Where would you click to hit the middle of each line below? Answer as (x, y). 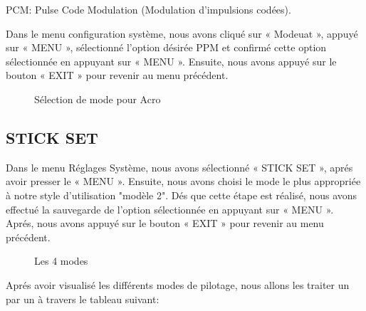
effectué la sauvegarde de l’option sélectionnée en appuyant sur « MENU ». (170, 209)
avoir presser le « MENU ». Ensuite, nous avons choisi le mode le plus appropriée (183, 181)
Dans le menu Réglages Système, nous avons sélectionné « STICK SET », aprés (179, 167)
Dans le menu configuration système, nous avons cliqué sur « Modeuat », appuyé (182, 33)
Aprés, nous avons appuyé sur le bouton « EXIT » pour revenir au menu (165, 223)
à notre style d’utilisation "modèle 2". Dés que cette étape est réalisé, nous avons (182, 195)
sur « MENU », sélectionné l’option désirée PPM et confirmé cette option (166, 47)
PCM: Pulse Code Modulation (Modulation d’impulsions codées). (148, 9)
